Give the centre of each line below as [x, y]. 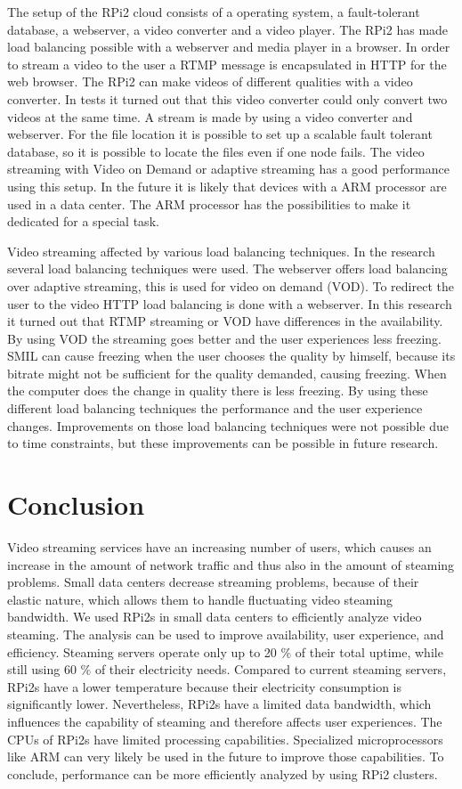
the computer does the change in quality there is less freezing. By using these [218, 390]
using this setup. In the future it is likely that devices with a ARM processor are [227, 186]
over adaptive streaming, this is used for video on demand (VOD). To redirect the [231, 285]
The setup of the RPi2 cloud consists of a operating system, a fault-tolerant [214, 12]
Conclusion [76, 504]
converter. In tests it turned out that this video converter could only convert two [227, 98]
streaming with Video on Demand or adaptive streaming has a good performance [228, 169]
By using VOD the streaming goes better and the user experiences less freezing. [224, 338]
